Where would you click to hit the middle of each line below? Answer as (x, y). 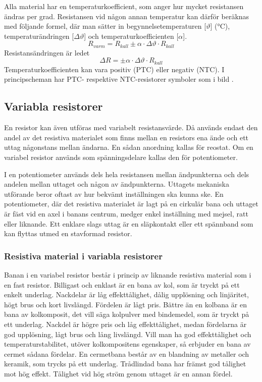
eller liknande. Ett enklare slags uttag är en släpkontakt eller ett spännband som (129, 223)
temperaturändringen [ (39, 36)
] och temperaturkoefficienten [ (131, 36)
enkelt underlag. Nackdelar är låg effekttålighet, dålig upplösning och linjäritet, (126, 294)
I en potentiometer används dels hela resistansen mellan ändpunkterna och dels (127, 174)
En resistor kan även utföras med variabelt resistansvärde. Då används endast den (131, 127)
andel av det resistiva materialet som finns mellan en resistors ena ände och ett (126, 137)
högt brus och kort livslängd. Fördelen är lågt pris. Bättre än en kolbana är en (125, 304)
